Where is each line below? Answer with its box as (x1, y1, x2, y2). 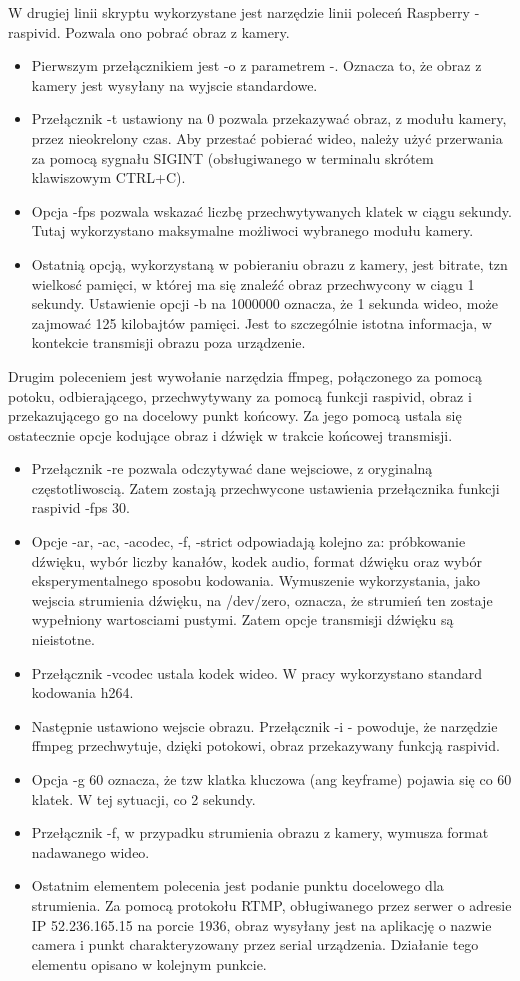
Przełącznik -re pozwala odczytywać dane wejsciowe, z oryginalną (31, 458, 433, 479)
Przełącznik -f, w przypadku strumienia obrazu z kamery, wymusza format (31, 822, 489, 843)
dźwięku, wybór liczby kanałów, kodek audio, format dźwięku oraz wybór (31, 550, 482, 571)
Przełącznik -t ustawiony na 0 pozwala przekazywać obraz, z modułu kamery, (31, 108, 507, 129)
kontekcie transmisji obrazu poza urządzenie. (31, 332, 306, 353)
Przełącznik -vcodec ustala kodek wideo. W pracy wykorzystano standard (31, 662, 482, 683)
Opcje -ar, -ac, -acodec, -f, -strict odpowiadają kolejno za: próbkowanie (31, 531, 466, 552)
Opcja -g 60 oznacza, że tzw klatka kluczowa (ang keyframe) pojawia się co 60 (31, 769, 512, 789)
